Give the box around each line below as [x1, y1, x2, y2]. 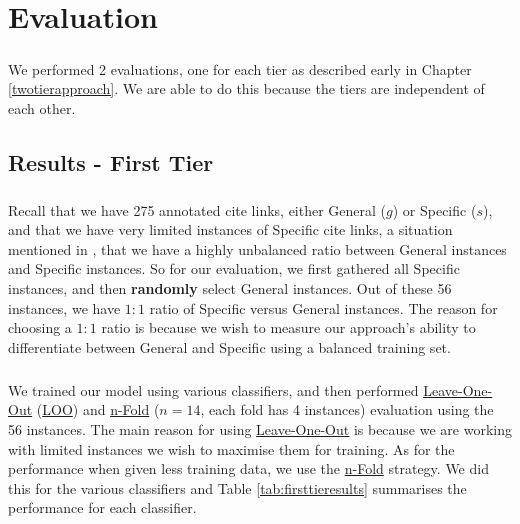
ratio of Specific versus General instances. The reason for [149, 297, 498, 318]
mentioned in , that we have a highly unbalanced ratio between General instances [8, 238, 507, 259]
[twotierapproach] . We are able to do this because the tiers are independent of [8, 78, 485, 99]
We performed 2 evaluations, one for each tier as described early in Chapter [8, 58, 472, 79]
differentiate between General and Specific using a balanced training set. [8, 336, 451, 357]
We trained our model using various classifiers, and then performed [8, 379, 419, 400]
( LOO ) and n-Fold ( [36, 399, 160, 420]
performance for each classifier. [8, 497, 197, 518]
